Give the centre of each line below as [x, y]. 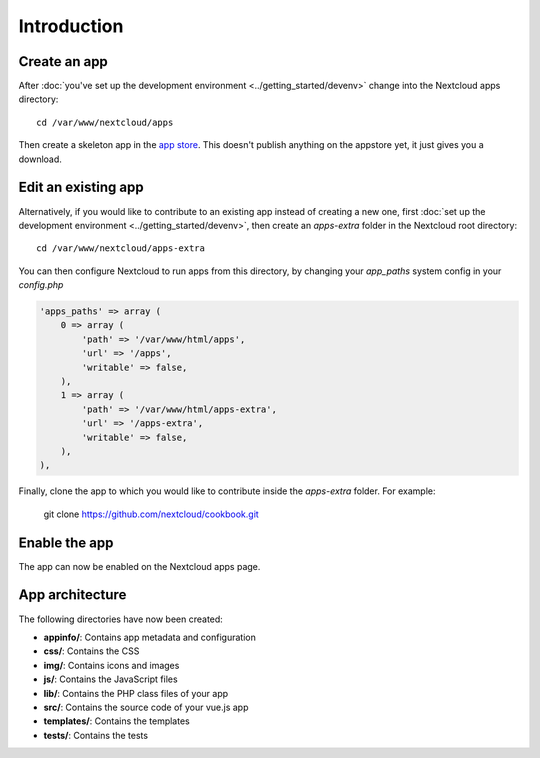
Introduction [71, 26]
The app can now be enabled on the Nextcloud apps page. [139, 566]
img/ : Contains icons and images [111, 665]
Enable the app [66, 542]
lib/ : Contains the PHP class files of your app [136, 693]
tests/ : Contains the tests [96, 735]
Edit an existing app [81, 187]
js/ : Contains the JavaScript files [111, 679]
